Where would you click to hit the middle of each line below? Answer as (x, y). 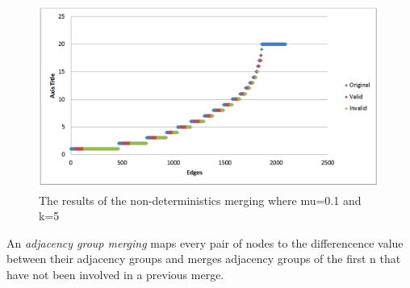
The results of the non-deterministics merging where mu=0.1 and (200, 200)
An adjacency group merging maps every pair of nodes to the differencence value (205, 242)
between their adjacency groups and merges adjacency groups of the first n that (204, 259)
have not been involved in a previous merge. (115, 275)
